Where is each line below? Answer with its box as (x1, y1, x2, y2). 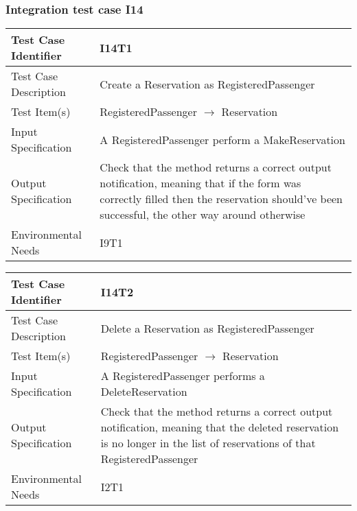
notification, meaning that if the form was (100, 175, 301, 191)
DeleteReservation (100, 383, 187, 400)
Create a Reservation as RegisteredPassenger (100, 75, 315, 92)
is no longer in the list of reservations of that (100, 435, 316, 451)
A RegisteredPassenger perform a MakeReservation (100, 131, 345, 147)
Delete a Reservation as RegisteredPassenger (100, 320, 314, 336)
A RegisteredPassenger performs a (100, 368, 265, 384)
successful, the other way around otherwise (100, 206, 306, 223)
